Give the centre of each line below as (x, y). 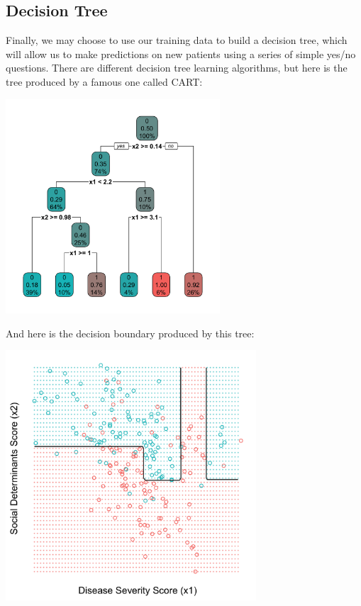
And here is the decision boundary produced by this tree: (130, 333)
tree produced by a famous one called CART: (104, 81)
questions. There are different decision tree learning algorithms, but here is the (177, 68)
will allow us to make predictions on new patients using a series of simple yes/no (181, 54)
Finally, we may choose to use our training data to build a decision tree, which (177, 40)
